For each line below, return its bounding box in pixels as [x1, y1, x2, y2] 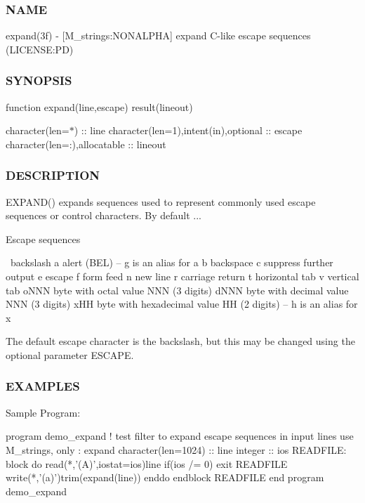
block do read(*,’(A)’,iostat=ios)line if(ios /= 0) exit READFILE [6, 456, 288, 471]
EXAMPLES [6, 377, 80, 395]
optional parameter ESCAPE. [6, 347, 134, 362]
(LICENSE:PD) [6, 41, 74, 56]
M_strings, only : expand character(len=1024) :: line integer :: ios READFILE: [6, 442, 347, 457]
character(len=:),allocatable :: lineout [6, 136, 166, 151]
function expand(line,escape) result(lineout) [6, 99, 193, 114]
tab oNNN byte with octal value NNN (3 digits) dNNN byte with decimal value [6, 282, 349, 297]
